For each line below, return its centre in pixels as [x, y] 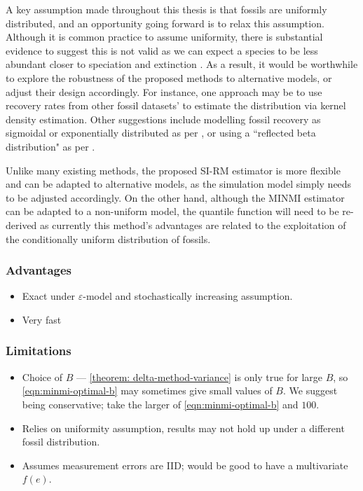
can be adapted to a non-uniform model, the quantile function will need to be [172, 211]
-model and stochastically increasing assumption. [188, 296]
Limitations [39, 351]
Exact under [49, 296]
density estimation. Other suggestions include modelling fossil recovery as [163, 119]
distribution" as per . [50, 146]
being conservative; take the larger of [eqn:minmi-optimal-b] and [160, 404]
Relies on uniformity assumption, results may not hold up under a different [183, 428]
